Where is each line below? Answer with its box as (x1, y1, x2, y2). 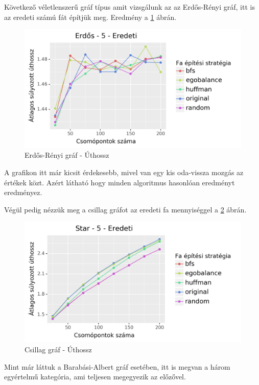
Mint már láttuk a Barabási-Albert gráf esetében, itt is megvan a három (4, 361, 230, 372)
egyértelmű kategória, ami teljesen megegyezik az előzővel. (4, 371, 186, 382)
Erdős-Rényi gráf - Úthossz (25, 150, 109, 160)
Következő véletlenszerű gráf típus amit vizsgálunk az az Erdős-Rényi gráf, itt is (4, 2, 255, 12)
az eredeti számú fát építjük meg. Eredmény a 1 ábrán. (4, 11, 177, 22)
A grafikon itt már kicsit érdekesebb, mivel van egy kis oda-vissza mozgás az (4, 167, 244, 178)
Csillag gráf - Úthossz (25, 344, 92, 355)
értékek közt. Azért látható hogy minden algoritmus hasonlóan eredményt (4, 177, 235, 187)
